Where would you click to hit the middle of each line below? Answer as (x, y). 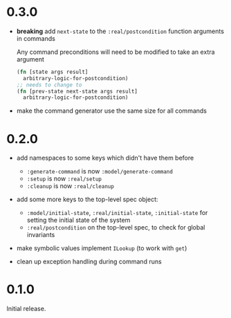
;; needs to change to (49, 85)
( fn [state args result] (52, 72)
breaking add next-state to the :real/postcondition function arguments (120, 31)
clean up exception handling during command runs (89, 262)
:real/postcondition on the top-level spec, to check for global (116, 227)
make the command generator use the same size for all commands (111, 111)
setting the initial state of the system (78, 220)
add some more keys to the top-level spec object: (87, 199)
